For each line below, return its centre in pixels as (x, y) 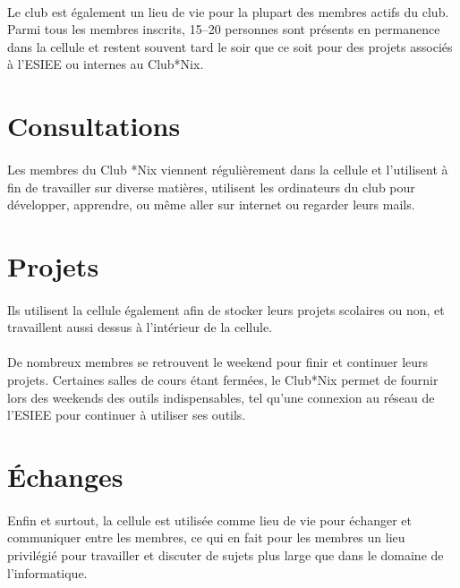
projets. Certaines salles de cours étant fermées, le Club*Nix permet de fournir (223, 380)
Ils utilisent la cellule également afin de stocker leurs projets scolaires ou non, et (226, 309)
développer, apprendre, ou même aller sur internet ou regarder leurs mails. (211, 205)
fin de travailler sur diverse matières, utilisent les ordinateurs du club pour (211, 187)
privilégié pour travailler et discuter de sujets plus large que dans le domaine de (226, 555)
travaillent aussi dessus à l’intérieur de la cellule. (140, 327)
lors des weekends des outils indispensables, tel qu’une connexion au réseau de (221, 397)
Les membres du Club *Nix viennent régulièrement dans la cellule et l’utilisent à (228, 169)
